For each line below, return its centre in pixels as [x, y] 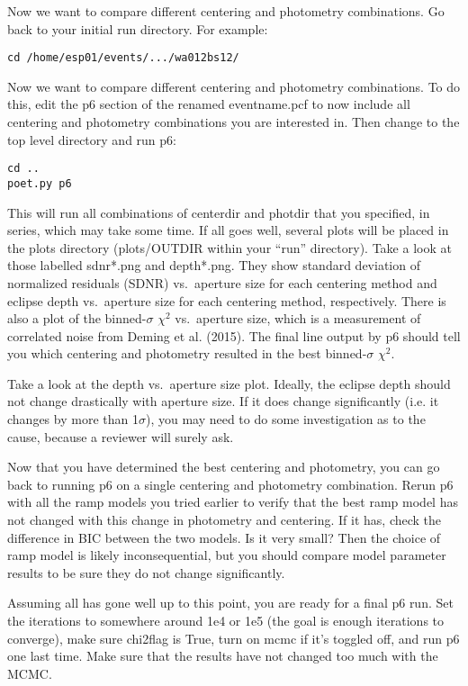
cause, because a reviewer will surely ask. [121, 436]
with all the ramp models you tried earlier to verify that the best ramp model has [233, 502]
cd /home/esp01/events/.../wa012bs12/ [123, 58]
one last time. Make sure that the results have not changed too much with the [223, 656]
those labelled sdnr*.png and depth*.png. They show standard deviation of [214, 265]
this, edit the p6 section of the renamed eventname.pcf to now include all [209, 104]
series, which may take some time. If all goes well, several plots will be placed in [228, 230]
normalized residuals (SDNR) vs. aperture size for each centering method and [222, 282]
